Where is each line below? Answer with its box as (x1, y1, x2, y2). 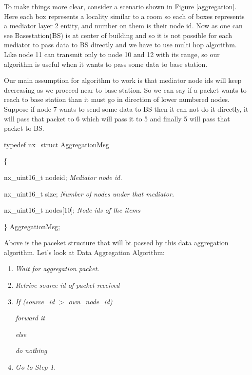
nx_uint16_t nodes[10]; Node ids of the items (4, 205, 140, 215)
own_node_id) (68, 296, 113, 306)
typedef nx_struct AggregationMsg (4, 139, 109, 149)
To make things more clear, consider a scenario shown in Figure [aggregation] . (4, 1, 237, 11)
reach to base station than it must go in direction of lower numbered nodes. (4, 94, 230, 104)
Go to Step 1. (15, 362, 56, 372)
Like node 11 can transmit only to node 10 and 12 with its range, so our (4, 49, 220, 59)
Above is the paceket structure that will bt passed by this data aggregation (4, 237, 229, 248)
